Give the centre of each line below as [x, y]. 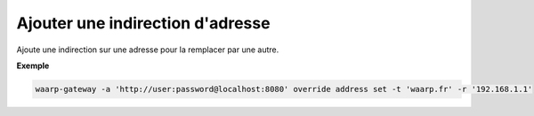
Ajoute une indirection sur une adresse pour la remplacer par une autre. [148, 50]
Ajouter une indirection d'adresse [143, 23]
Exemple [33, 66]
